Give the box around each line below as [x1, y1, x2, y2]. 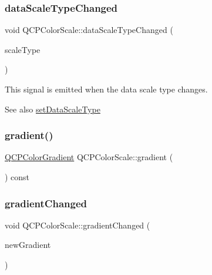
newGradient [5, 238, 51, 251]
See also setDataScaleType [5, 102, 100, 115]
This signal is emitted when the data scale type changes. [5, 83, 208, 95]
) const [5, 171, 30, 183]
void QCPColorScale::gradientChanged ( [5, 218, 150, 231]
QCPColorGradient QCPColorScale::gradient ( [5, 151, 173, 163]
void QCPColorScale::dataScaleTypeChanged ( [5, 24, 173, 36]
